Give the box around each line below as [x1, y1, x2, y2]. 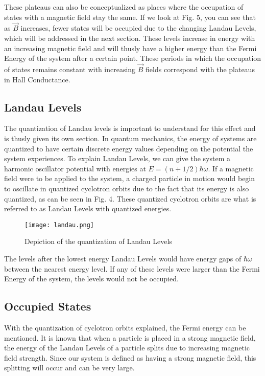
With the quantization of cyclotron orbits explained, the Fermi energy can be [4, 322, 246, 333]
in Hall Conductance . [4, 74, 70, 84]
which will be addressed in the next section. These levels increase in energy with [4, 33, 255, 43]
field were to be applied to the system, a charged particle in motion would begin [4, 173, 255, 184]
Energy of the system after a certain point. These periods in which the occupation [4, 53, 261, 63]
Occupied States [4, 298, 91, 314]
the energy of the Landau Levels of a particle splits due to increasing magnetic [4, 342, 250, 353]
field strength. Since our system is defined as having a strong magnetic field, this [4, 352, 256, 363]
